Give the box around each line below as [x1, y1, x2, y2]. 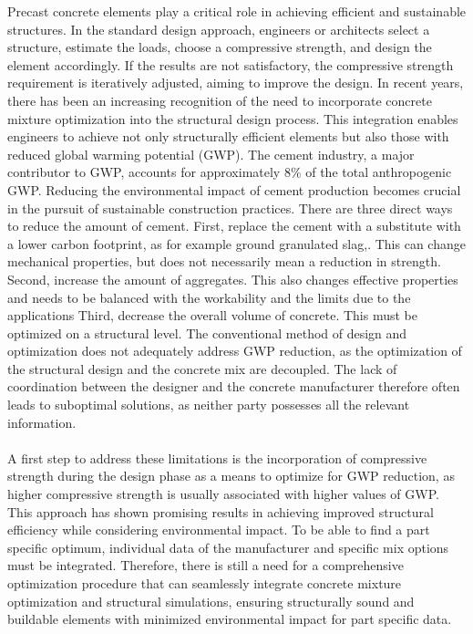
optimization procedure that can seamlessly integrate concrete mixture [7, 574, 402, 592]
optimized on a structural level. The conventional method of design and [7, 323, 407, 342]
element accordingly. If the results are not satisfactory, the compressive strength [7, 55, 454, 74]
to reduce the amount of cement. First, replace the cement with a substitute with [7, 216, 461, 235]
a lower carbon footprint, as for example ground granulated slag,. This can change [7, 234, 466, 253]
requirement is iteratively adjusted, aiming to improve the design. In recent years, [7, 73, 464, 92]
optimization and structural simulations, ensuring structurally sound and [7, 591, 415, 610]
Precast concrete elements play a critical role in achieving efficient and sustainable [7, 2, 467, 20]
